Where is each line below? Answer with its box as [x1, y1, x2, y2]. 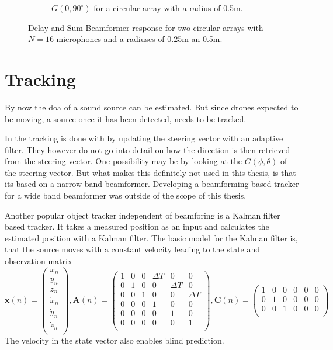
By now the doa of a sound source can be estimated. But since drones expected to [5, 101, 299, 113]
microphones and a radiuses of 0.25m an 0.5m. [56, 33, 223, 45]
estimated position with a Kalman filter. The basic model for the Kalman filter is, [5, 231, 298, 244]
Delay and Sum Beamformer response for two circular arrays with [28, 21, 263, 33]
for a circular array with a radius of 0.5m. [93, 2, 243, 13]
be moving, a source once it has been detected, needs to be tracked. [5, 112, 247, 124]
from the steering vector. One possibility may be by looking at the [5, 155, 242, 167]
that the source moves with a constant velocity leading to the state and [5, 243, 261, 255]
